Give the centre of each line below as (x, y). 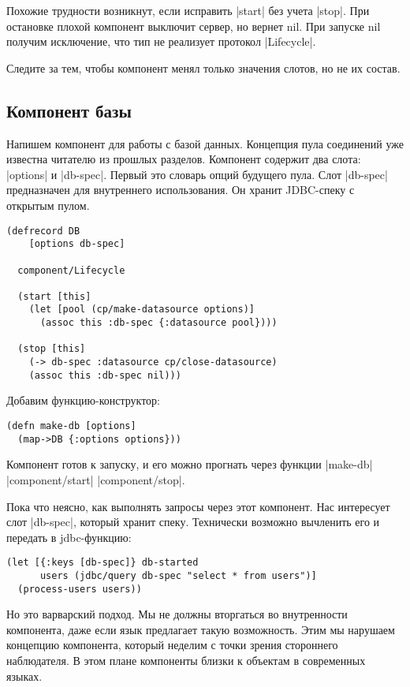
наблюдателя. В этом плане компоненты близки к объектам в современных (186, 661)
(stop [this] (52, 349)
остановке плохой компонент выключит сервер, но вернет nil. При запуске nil (194, 26)
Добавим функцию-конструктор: (83, 400)
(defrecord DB (43, 231)
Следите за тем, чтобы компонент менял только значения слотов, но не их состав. (203, 67)
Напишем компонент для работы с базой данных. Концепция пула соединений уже (205, 143)
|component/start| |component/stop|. (96, 479)
